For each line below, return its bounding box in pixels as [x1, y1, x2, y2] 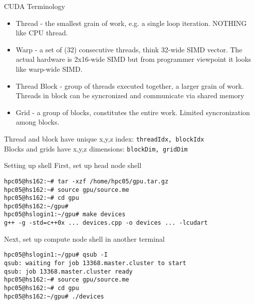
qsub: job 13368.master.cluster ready [4, 268, 133, 275]
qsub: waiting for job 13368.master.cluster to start [4, 260, 187, 267]
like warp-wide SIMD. [15, 63, 83, 74]
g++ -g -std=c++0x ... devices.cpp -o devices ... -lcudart [4, 219, 208, 227]
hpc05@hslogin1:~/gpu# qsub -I [4, 251, 108, 259]
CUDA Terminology [4, 1, 65, 11]
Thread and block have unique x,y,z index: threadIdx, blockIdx [4, 133, 204, 144]
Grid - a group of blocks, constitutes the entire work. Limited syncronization [15, 107, 250, 117]
